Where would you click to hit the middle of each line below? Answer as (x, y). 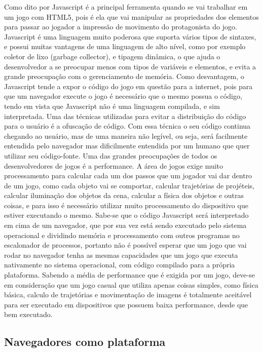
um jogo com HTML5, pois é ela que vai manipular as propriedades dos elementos (131, 16)
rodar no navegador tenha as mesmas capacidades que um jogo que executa (121, 255)
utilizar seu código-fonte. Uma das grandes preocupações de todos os (111, 155)
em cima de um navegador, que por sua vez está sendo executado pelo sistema (125, 225)
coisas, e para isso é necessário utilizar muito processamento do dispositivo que (126, 205)
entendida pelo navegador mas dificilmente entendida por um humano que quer (127, 146)
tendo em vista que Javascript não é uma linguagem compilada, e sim (112, 106)
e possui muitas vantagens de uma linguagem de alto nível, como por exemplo (125, 46)
